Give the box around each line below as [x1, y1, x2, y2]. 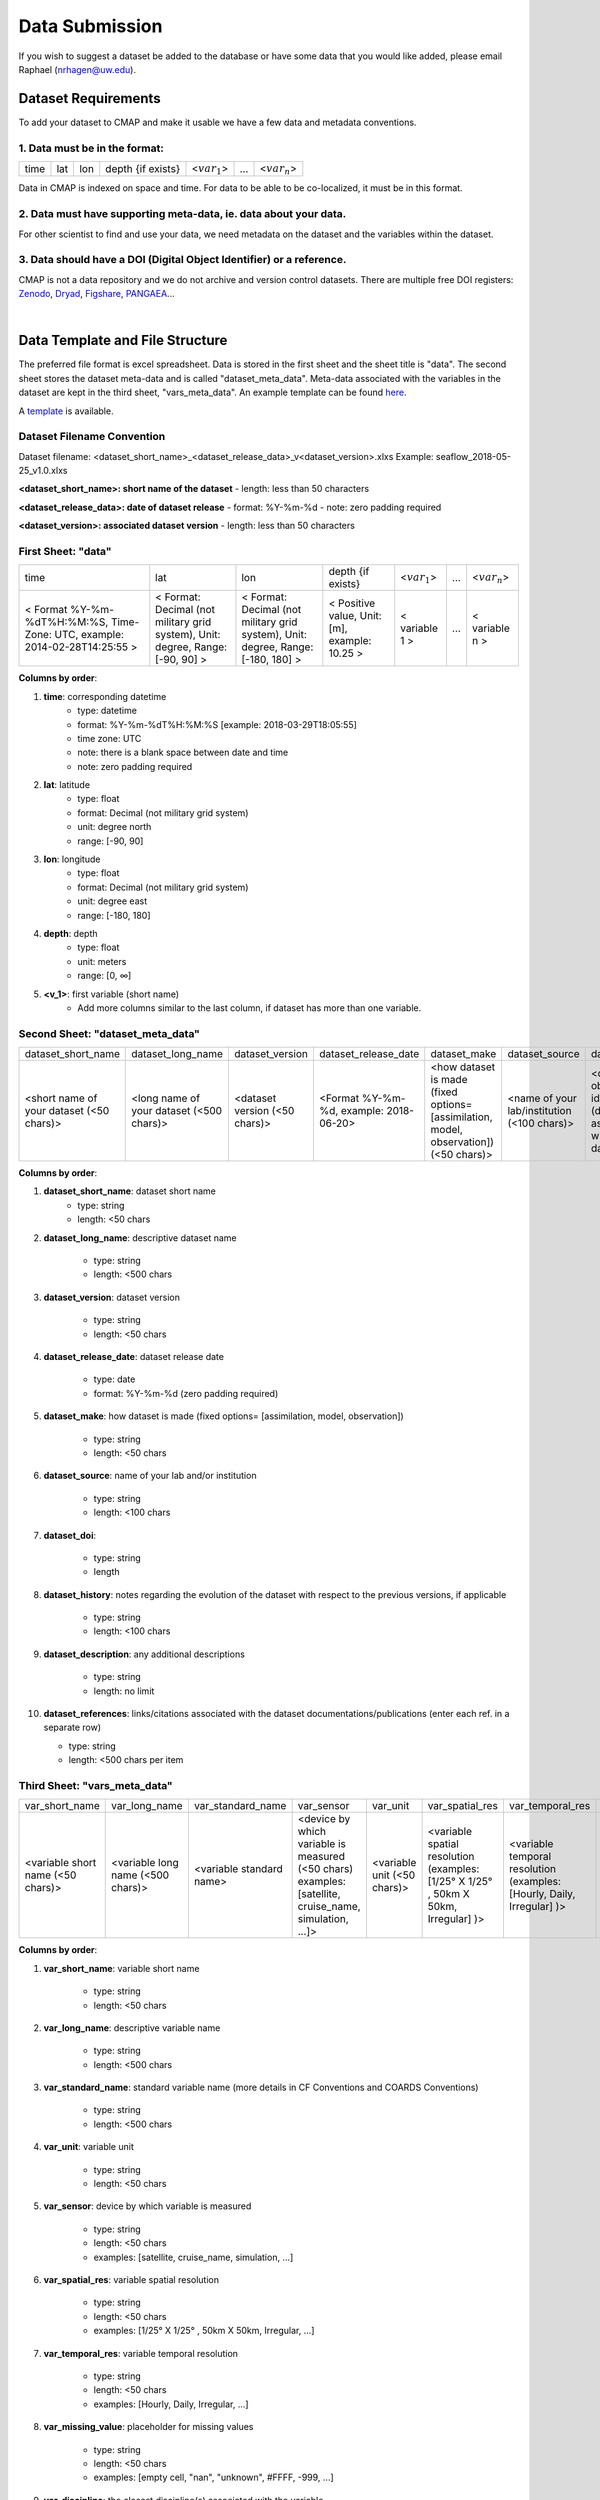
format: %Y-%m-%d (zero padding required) [93, 1387, 279, 1399]
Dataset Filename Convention [18, 430, 166, 444]
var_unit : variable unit [43, 2141, 134, 2153]
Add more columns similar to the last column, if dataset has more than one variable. [77, 1001, 422, 1014]
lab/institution [507, 1104, 572, 1118]
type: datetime [77, 705, 137, 717]
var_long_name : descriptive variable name [43, 2021, 221, 2034]
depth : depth [43, 928, 99, 939]
